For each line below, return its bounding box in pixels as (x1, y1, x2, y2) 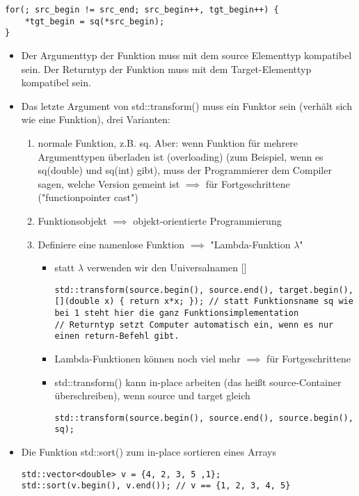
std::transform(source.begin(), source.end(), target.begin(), (54, 285, 353, 295)
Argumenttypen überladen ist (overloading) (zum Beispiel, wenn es (38, 149, 324, 163)
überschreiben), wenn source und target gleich (54, 388, 250, 403)
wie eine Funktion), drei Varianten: (21, 112, 170, 127)
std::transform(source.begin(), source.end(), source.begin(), (54, 413, 353, 423)
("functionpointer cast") (38, 190, 138, 205)
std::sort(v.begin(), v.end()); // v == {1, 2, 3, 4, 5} (21, 481, 291, 491)
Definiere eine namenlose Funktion (38, 237, 185, 251)
